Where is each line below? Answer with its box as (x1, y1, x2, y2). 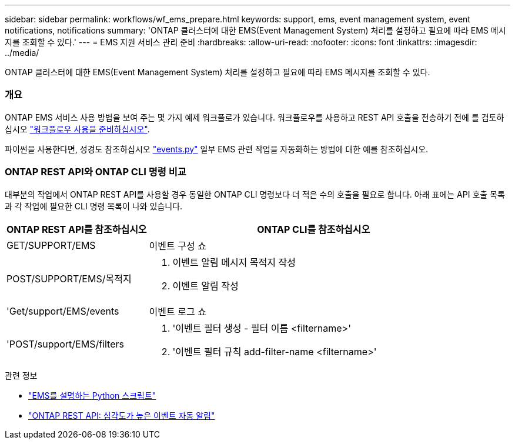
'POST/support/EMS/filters (6, 338, 124, 350)
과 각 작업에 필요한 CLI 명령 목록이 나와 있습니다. (5, 201, 183, 211)
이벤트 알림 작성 (172, 279, 239, 292)
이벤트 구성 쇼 (149, 239, 206, 252)
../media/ (5, 48, 39, 58)
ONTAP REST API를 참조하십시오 (6, 223, 147, 235)
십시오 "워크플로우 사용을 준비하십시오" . (5, 123, 150, 134)
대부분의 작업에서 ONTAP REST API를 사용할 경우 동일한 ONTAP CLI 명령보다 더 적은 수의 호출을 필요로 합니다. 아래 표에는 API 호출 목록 (5, 189, 505, 199)
